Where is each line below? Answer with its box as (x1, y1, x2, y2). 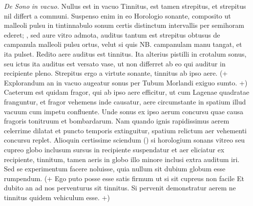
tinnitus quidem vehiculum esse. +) (4, 192, 110, 202)
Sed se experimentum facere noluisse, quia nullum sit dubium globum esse (4, 164, 226, 174)
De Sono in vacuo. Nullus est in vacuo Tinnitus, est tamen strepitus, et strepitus (4, 1, 246, 11)
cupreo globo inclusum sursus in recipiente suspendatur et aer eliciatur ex (4, 144, 225, 154)
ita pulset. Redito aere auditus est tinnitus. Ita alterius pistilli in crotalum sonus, (4, 48, 247, 59)
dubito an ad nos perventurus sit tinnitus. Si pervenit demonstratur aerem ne (4, 183, 236, 193)
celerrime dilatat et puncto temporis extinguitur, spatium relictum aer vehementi (4, 125, 247, 135)
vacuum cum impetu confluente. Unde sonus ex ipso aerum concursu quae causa (4, 106, 244, 116)
